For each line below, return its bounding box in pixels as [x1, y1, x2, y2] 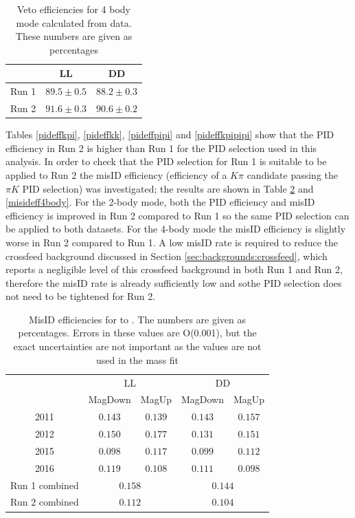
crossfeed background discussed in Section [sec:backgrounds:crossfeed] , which [5, 248, 328, 263]
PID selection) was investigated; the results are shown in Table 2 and [22, 181, 314, 195]
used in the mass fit [96, 352, 179, 367]
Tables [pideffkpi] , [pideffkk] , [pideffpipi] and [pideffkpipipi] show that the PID [5, 127, 334, 142]
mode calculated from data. [16, 15, 132, 30]
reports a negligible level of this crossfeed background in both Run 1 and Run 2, [5, 262, 343, 277]
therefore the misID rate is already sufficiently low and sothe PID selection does [5, 275, 342, 290]
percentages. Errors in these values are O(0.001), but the [18, 325, 257, 340]
